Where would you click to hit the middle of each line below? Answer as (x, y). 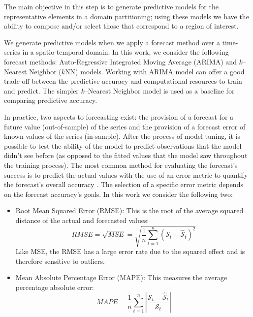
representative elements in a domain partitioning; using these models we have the (126, 16)
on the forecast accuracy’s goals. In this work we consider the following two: (118, 194)
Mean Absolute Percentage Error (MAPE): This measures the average (121, 277)
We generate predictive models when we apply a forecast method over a (112, 42)
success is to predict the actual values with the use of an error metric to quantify (126, 174)
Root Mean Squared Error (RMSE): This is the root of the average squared (129, 210)
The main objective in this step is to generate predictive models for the (111, 6)
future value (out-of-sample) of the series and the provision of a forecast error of (125, 126)
